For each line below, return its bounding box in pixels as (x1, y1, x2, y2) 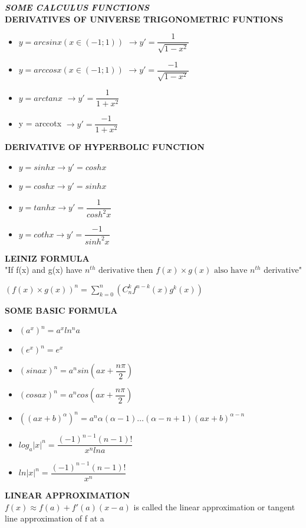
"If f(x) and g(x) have (5, 263, 83, 276)
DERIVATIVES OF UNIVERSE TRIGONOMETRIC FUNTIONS (5, 12, 284, 25)
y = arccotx (18, 117, 62, 129)
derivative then (98, 266, 153, 275)
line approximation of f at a (5, 512, 104, 524)
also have (213, 266, 248, 275)
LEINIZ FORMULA (5, 252, 90, 264)
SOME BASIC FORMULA (5, 304, 118, 316)
